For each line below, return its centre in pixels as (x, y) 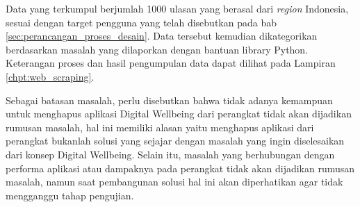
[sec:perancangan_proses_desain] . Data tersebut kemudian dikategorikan (162, 36)
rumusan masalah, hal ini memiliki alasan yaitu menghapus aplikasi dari (160, 127)
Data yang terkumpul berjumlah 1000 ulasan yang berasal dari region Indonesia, (177, 8)
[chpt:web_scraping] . (50, 76)
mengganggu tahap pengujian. (70, 195)
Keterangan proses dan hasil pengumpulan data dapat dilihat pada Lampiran (171, 63)
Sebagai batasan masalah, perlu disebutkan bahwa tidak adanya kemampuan (169, 100)
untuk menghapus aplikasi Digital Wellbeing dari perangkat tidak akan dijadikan (179, 114)
